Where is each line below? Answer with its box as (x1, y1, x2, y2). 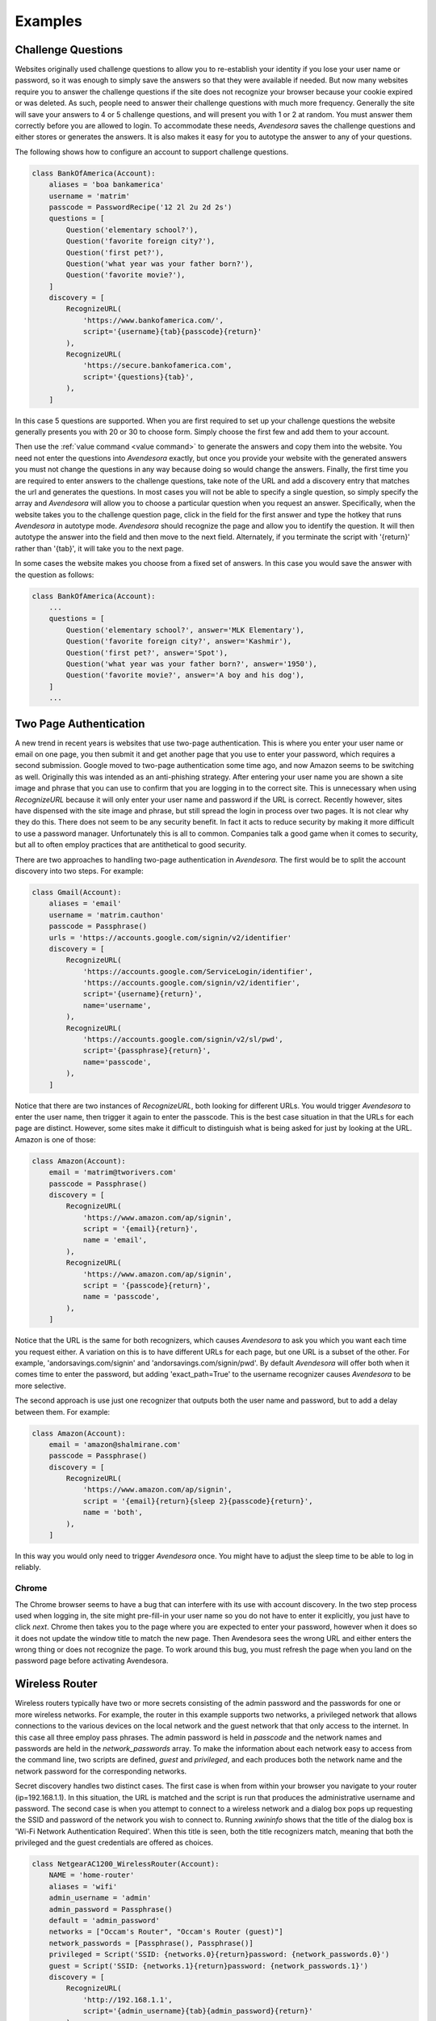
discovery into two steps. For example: (15, 866, 145, 875)
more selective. (15, 1381, 66, 1390)
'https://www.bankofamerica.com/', (82, 315, 224, 325)
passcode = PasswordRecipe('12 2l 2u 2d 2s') (48, 202, 233, 212)
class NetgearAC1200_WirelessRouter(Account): (31, 1859, 220, 1869)
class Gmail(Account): (31, 888, 122, 897)
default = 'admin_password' (48, 1916, 161, 1926)
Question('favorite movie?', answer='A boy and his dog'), (65, 671, 305, 680)
